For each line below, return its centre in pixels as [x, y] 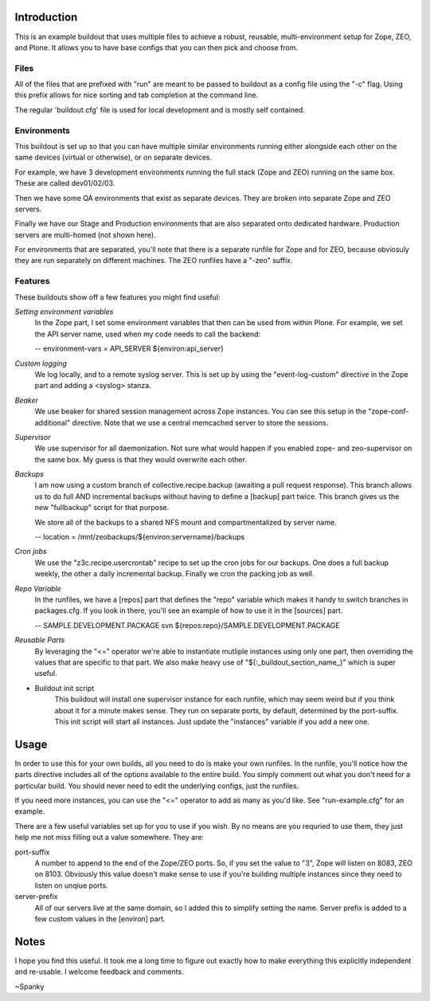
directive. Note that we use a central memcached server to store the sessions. [200, 422]
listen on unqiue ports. [71, 885]
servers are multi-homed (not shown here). [85, 234]
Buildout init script [64, 688]
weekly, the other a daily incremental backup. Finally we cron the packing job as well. [174, 574]
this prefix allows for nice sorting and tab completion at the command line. [137, 95]
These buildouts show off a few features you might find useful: [117, 297]
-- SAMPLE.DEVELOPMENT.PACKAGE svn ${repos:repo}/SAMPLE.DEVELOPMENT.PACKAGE [187, 625]
